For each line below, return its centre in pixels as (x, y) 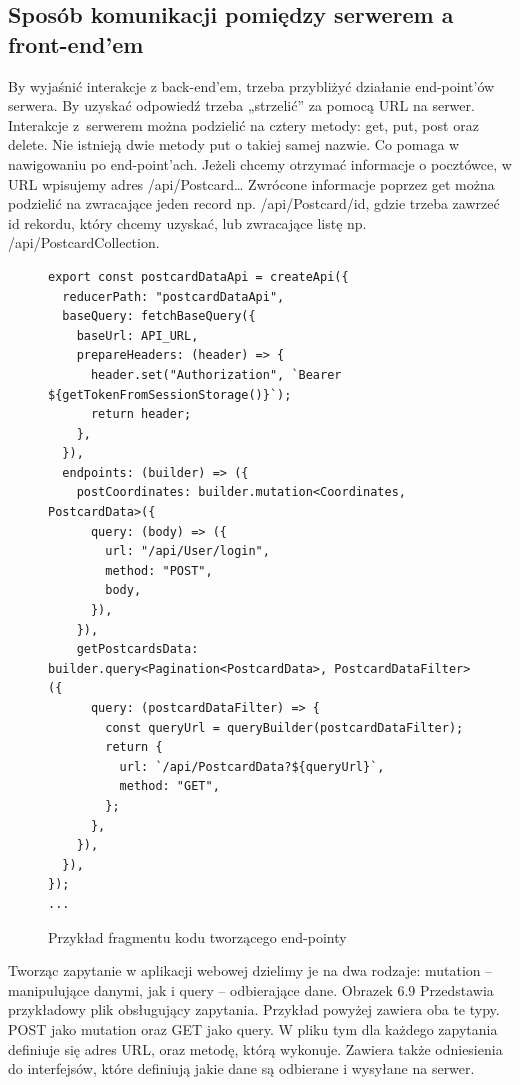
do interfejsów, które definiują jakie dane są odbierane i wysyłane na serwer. (241, 1068)
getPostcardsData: (137, 649)
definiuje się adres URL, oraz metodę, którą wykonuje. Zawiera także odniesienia (255, 1048)
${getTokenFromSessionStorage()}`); (170, 394)
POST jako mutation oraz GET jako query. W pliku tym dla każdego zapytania (253, 1028)
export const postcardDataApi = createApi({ (198, 276)
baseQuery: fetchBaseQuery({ (159, 316)
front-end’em (76, 43)
